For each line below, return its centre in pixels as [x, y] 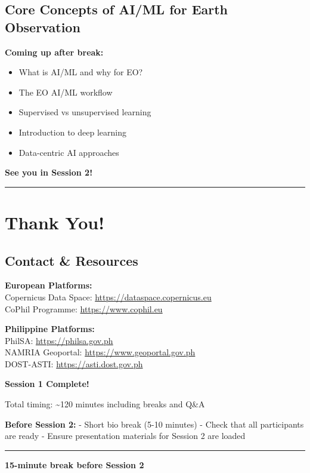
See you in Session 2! [49, 172]
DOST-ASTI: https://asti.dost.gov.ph [74, 363]
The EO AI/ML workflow [66, 92]
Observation [43, 27]
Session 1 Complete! [47, 384]
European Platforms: [49, 285]
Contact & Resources [72, 260]
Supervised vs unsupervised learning [85, 112]
